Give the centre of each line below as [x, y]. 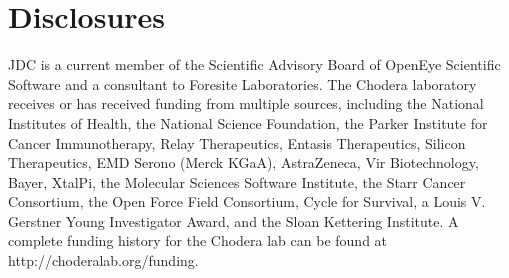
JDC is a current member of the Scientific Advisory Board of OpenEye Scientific [254, 64]
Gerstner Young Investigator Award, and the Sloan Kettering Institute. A [233, 220]
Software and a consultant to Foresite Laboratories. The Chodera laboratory [242, 83]
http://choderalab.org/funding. [103, 260]
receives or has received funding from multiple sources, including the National [246, 103]
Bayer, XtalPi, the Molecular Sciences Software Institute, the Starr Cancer [237, 181]
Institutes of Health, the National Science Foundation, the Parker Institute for [248, 122]
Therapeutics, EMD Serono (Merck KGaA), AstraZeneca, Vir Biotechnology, [243, 162]
